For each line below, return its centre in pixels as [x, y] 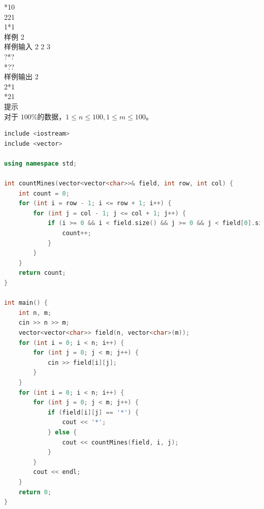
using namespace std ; [41, 163]
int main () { [26, 303]
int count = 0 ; [44, 193]
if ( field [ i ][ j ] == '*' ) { [93, 412]
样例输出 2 [21, 76]
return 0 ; [35, 492]
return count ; [42, 273]
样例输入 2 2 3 [27, 46]
